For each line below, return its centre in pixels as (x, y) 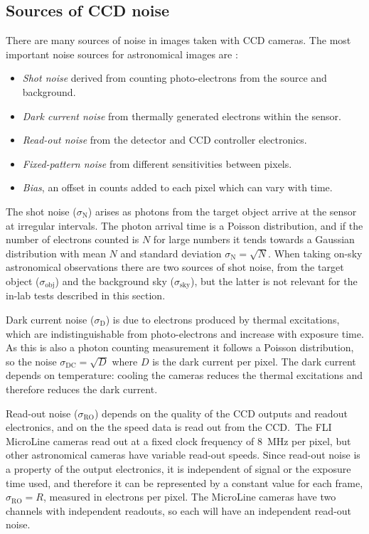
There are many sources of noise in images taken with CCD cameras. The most (178, 40)
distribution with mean (56, 253)
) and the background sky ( (114, 281)
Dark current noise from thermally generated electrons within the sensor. (182, 116)
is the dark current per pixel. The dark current (254, 361)
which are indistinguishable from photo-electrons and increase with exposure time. (185, 333)
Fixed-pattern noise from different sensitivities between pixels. (157, 163)
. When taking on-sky (315, 253)
